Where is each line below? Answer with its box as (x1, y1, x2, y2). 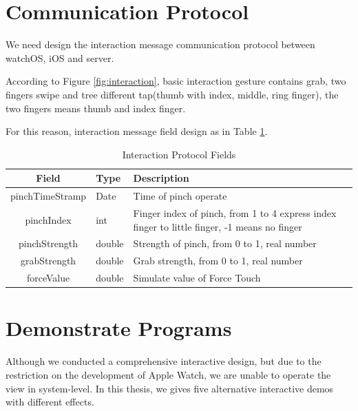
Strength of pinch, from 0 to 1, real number (133, 236, 317, 251)
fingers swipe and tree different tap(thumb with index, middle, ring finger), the (6, 87, 339, 101)
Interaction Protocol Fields (122, 147, 236, 161)
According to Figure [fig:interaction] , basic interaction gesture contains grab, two (6, 74, 346, 88)
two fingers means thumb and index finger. (6, 101, 186, 115)
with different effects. (6, 394, 94, 409)
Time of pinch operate (133, 189, 227, 203)
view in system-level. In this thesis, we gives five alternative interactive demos (6, 381, 334, 395)
